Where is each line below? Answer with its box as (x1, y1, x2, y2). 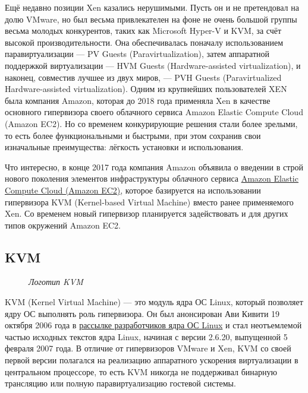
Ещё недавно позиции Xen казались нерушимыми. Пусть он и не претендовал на (5, 1, 299, 13)
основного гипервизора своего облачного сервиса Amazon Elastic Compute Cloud (5, 106, 303, 118)
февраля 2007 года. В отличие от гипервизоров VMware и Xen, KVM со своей (5, 342, 291, 354)
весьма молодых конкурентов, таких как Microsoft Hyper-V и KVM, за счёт (5, 24, 282, 37)
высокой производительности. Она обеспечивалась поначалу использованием (5, 36, 284, 48)
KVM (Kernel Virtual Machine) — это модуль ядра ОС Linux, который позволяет (5, 296, 303, 308)
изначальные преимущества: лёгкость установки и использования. (5, 141, 244, 153)
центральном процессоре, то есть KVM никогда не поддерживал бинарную (5, 365, 277, 378)
